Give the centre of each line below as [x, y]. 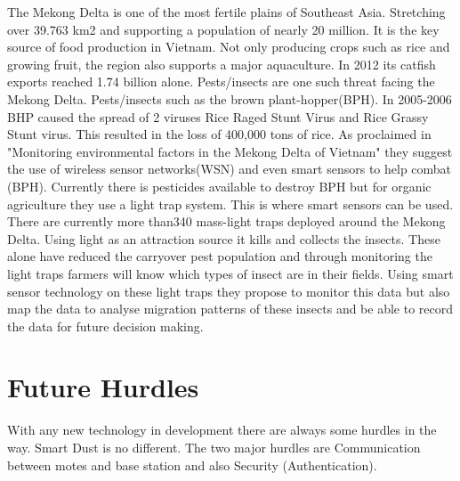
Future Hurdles [103, 387]
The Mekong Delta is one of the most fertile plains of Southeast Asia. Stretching [226, 12]
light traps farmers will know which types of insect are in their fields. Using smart [230, 273]
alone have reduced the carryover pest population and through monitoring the [220, 256]
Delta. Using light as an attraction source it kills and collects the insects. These [224, 238]
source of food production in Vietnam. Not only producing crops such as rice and [229, 47]
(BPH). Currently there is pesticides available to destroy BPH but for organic [219, 186]
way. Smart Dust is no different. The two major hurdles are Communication [214, 447]
